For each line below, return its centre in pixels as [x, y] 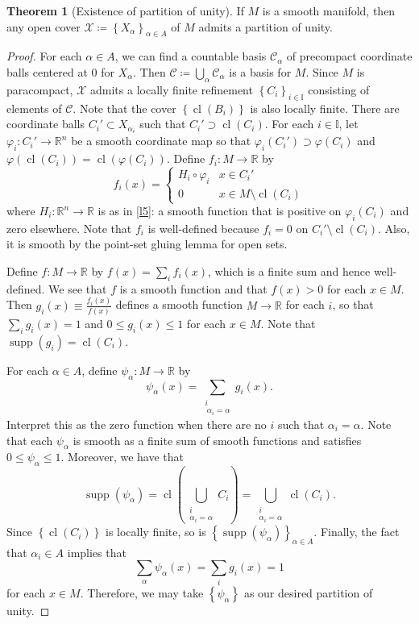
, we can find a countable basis [191, 56]
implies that [97, 552]
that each [30, 440]
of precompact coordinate [349, 56]
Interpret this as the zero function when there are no [137, 424]
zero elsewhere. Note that [69, 228]
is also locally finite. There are [325, 108]
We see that [78, 288]
